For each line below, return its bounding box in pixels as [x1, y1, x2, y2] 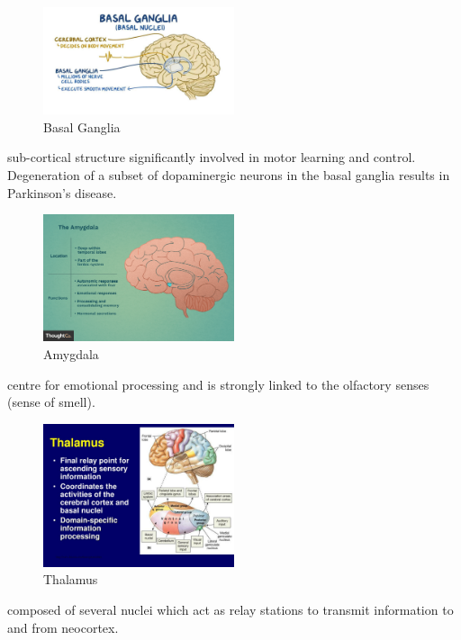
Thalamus [43, 570, 98, 589]
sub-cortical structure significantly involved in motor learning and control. [7, 148, 416, 167]
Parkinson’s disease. [7, 183, 117, 202]
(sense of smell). [7, 392, 95, 411]
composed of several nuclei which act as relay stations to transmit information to [7, 599, 454, 618]
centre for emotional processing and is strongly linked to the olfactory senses [7, 374, 429, 393]
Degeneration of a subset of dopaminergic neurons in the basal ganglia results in [7, 166, 450, 185]
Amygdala [43, 345, 99, 363]
